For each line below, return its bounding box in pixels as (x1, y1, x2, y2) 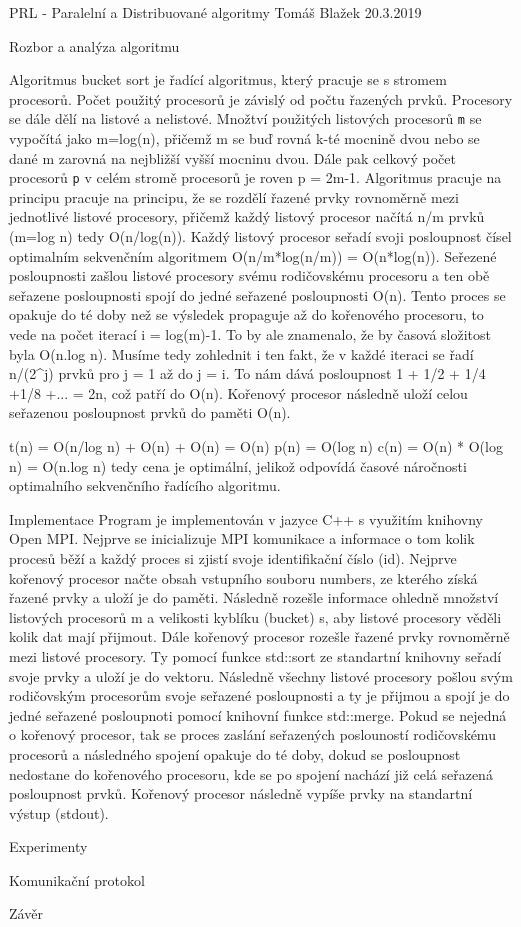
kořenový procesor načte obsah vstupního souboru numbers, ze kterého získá (9, 567, 478, 588)
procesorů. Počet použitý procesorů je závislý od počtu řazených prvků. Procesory (9, 88, 513, 109)
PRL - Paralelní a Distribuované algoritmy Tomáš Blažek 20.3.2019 (9, 2, 422, 22)
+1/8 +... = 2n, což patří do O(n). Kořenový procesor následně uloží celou (9, 382, 468, 403)
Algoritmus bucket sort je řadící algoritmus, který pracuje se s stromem (9, 69, 447, 90)
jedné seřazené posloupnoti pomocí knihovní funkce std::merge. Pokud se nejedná (9, 704, 507, 725)
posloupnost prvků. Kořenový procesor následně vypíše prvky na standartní (9, 783, 473, 804)
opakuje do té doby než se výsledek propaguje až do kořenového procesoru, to (9, 304, 484, 325)
